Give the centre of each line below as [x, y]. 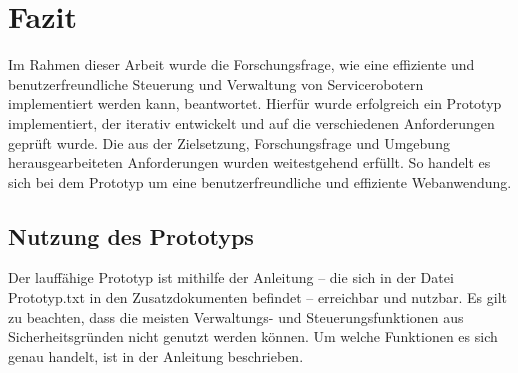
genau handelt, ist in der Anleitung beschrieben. [156, 355]
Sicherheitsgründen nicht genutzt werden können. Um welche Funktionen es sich [253, 336]
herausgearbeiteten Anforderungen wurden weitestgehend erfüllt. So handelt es [249, 162]
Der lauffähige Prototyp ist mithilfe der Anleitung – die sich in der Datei [231, 277]
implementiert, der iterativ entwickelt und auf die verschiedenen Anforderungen [251, 122]
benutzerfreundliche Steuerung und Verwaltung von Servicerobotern [216, 83]
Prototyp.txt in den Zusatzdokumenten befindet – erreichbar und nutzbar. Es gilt [257, 297]
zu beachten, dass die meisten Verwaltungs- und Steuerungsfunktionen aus [236, 316]
